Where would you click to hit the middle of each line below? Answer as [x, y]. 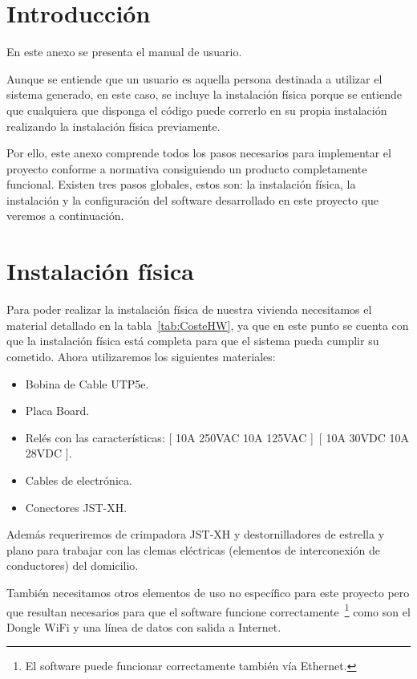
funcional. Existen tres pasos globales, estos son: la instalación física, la [181, 184]
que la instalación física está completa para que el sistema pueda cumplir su [193, 341]
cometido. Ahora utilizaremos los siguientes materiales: [141, 356]
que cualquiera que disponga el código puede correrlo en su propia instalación [197, 110]
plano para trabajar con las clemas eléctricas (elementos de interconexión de [193, 549]
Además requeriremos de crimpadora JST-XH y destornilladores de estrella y [196, 534]
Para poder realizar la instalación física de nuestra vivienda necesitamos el [189, 309]
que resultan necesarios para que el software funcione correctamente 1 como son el [208, 610]
